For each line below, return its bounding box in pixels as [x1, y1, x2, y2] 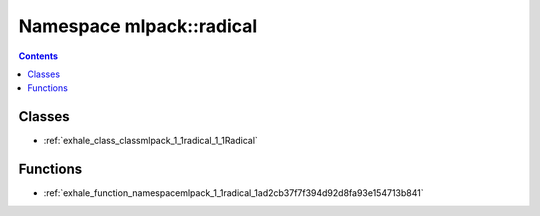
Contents [18, 50, 59, 62]
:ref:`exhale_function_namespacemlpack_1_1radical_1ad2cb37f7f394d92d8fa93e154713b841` [43, 187, 424, 199]
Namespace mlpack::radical [18, 15, 258, 37]
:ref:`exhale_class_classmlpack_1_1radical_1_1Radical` [43, 135, 259, 147]
